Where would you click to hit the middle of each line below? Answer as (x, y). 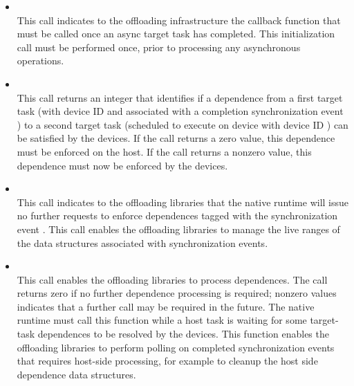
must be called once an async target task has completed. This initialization (176, 34)
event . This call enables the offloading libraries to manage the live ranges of (178, 229)
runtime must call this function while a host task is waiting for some (162, 320)
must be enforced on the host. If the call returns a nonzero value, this (164, 151)
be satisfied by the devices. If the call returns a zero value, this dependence (176, 138)
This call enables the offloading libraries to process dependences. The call (172, 279)
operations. (40, 61)
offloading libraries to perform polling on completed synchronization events (176, 347)
